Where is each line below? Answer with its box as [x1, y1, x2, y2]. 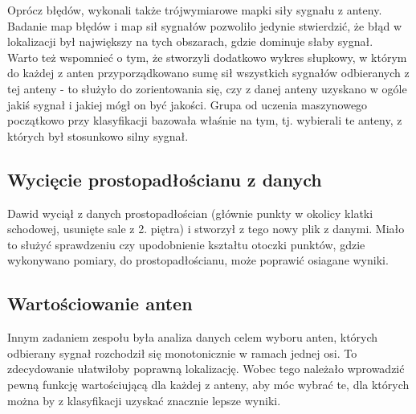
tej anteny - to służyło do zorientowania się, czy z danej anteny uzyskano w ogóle [7, 80, 407, 96]
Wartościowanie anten [7, 291, 193, 316]
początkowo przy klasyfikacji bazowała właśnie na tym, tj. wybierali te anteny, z [7, 112, 402, 129]
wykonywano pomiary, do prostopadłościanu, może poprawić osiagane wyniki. [7, 252, 389, 268]
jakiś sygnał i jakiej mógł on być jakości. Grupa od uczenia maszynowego [7, 96, 368, 113]
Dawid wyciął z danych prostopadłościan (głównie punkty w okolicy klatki [7, 204, 373, 221]
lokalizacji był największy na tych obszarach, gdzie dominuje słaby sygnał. [7, 33, 373, 50]
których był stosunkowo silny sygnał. [7, 127, 189, 144]
